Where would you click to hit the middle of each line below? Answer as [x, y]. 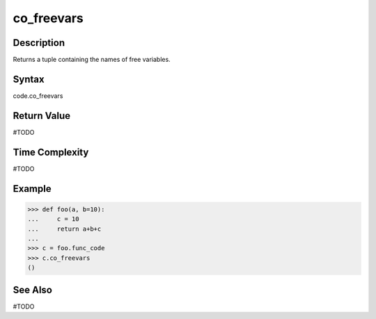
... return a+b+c [64, 229]
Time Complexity [51, 152]
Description [39, 43]
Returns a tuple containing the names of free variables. [92, 60]
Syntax [29, 79]
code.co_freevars [38, 96]
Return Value [42, 116]
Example [32, 189]
